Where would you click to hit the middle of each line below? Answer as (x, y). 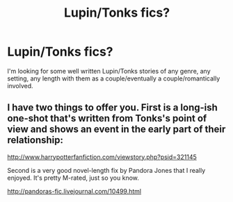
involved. (20, 85)
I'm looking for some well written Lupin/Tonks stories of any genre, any (109, 71)
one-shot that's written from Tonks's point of (107, 118)
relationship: (35, 140)
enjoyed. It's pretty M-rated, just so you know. (73, 178)
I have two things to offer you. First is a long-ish (112, 108)
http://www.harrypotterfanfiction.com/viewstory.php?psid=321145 (102, 157)
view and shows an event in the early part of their (116, 129)
